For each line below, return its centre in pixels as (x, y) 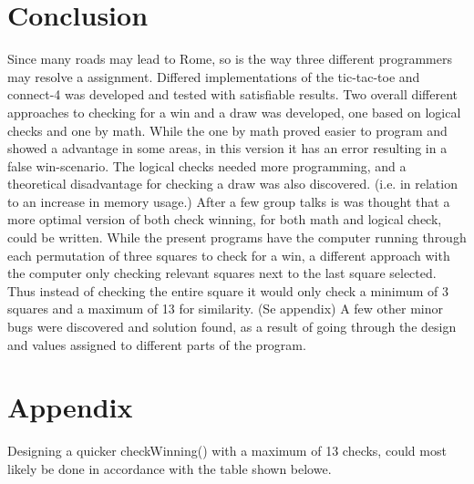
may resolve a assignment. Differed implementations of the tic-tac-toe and (214, 76)
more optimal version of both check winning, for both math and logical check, (225, 219)
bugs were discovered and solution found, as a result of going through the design (232, 327)
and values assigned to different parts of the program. (157, 344)
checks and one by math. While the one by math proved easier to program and (227, 130)
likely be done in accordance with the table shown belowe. (170, 468)
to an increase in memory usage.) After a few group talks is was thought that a (229, 201)
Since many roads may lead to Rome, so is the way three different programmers (230, 59)
